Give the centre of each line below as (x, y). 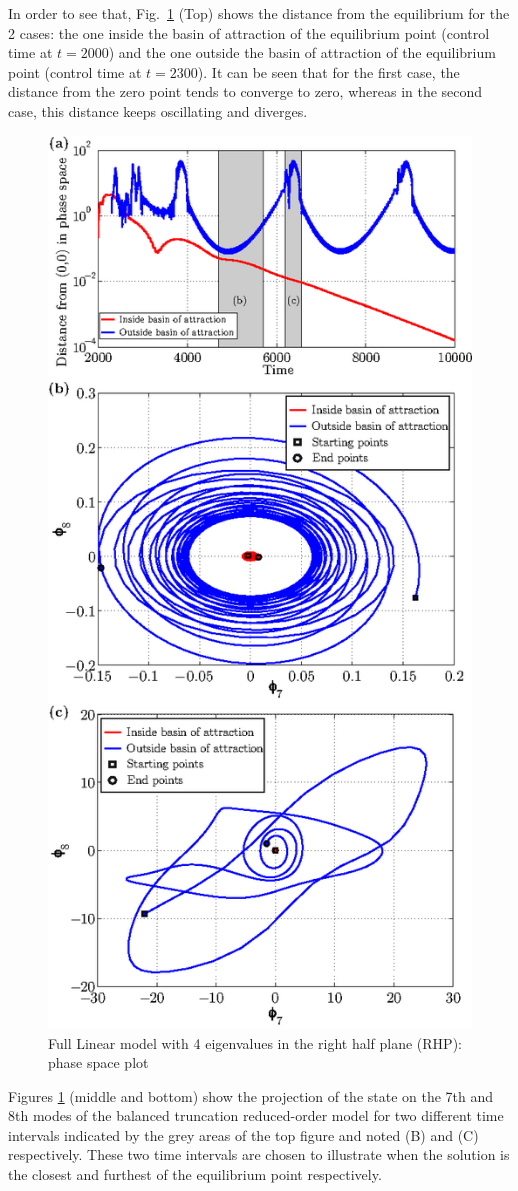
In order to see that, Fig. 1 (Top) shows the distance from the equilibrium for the (259, 13)
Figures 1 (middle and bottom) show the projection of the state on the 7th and (251, 1095)
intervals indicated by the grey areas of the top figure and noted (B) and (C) (243, 1134)
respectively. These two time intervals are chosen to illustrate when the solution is (259, 1154)
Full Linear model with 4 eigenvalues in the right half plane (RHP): (255, 1042)
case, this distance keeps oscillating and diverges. (158, 110)
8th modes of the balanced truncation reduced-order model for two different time (256, 1115)
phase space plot (98, 1062)
